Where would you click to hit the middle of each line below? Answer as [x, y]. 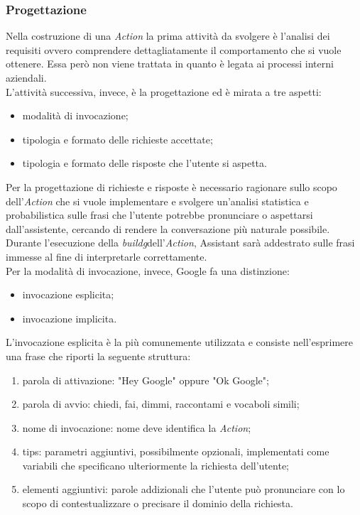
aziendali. [26, 77]
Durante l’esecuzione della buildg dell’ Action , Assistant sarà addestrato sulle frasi [180, 243]
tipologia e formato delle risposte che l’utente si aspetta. [144, 163]
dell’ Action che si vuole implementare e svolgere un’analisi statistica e [157, 201]
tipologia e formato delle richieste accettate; [118, 139]
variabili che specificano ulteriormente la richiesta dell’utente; [156, 465]
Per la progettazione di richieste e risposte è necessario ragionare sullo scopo [171, 186]
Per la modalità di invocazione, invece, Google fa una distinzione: [148, 270]
